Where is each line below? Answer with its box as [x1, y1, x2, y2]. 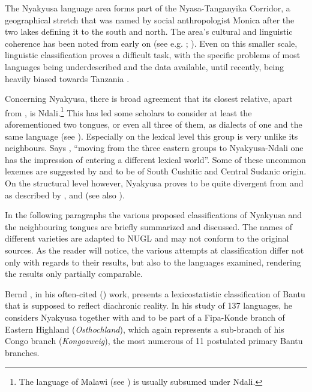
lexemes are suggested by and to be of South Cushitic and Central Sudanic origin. [5, 165, 307, 177]
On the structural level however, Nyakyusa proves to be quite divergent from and [5, 176, 304, 189]
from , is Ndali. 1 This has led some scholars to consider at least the [5, 104, 252, 119]
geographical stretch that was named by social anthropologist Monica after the [5, 13, 295, 26]
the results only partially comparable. [5, 267, 143, 280]
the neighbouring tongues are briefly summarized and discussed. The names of [5, 220, 292, 233]
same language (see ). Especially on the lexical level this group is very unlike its [5, 129, 298, 142]
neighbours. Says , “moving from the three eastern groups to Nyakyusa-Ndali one [5, 141, 304, 154]
